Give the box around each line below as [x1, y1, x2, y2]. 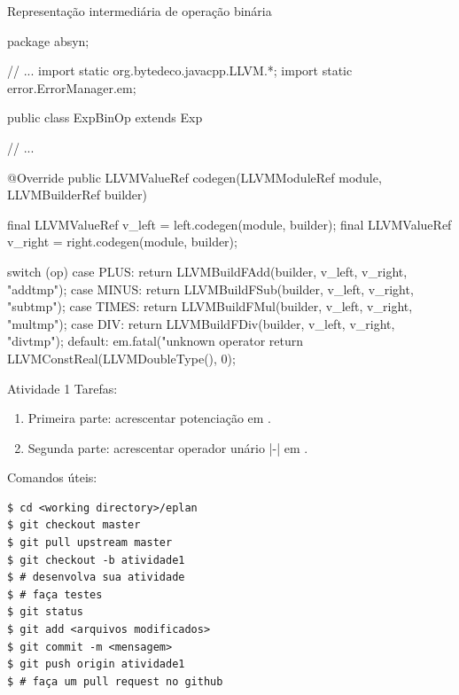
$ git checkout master [7, 519, 141, 532]
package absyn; [7, 31, 89, 50]
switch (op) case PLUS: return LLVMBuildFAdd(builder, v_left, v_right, [7, 262, 408, 280]
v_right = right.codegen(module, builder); [7, 232, 237, 251]
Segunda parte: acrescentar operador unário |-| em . [27, 438, 308, 457]
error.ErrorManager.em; [7, 78, 136, 97]
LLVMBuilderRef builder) [7, 185, 148, 204]
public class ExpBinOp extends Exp [7, 108, 203, 127]
